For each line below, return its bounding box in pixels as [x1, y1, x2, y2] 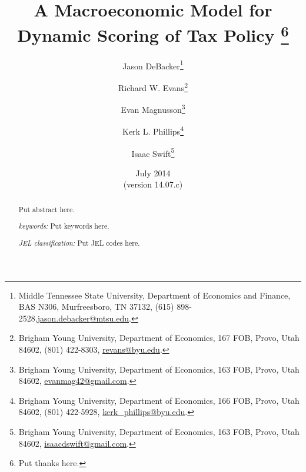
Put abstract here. [18, 204, 75, 214]
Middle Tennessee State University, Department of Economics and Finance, [18, 289, 291, 301]
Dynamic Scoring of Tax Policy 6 [17, 21, 289, 47]
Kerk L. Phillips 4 [122, 123, 184, 138]
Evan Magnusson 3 [121, 102, 185, 115]
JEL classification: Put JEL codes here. [18, 237, 140, 247]
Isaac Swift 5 [131, 145, 175, 159]
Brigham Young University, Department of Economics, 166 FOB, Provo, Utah [18, 394, 300, 406]
